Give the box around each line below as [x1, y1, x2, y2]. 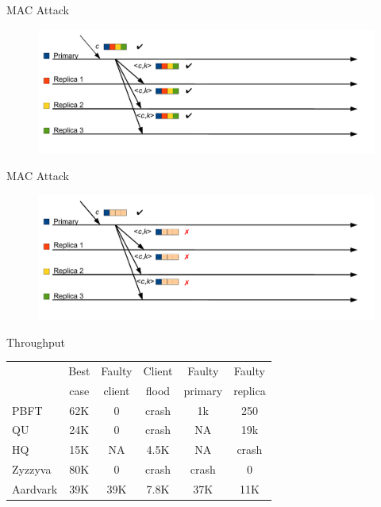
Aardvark [12, 480, 58, 497]
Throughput [6, 333, 65, 350]
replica [233, 382, 266, 398]
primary [183, 382, 223, 398]
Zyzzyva [12, 461, 52, 478]
